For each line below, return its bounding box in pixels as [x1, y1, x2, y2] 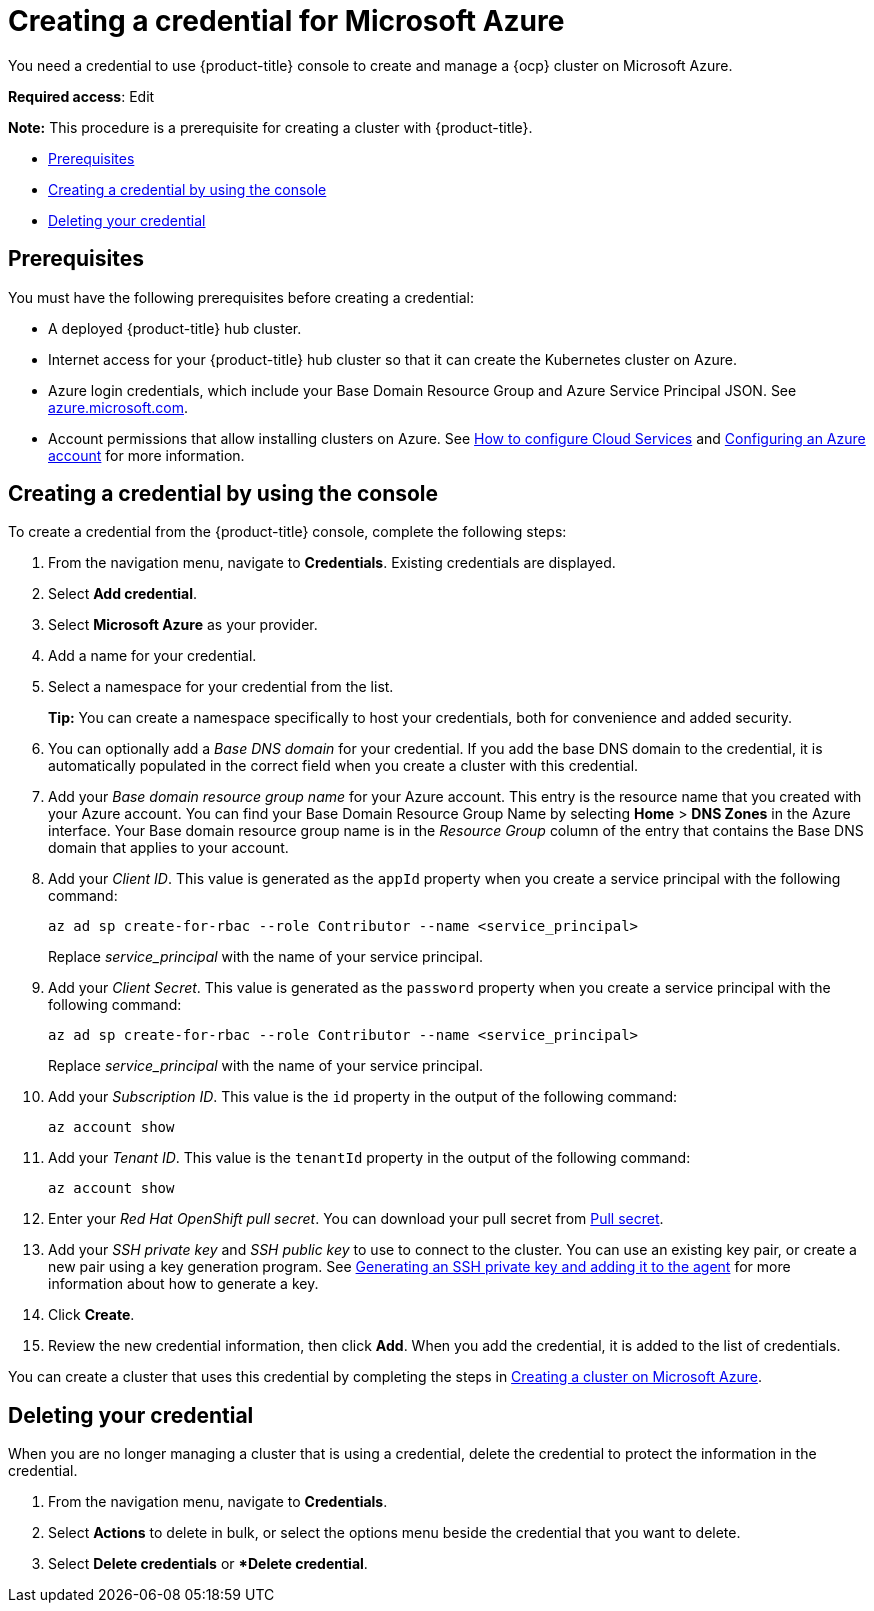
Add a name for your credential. [48, 647, 257, 665]
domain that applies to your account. [48, 839, 289, 857]
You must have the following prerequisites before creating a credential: [8, 288, 474, 306]
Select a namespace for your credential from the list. [48, 678, 394, 696]
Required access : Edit [8, 87, 155, 105]
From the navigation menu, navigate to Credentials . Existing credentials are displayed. [48, 554, 616, 572]
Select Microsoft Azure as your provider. [48, 616, 318, 634]
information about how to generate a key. [48, 1275, 319, 1293]
